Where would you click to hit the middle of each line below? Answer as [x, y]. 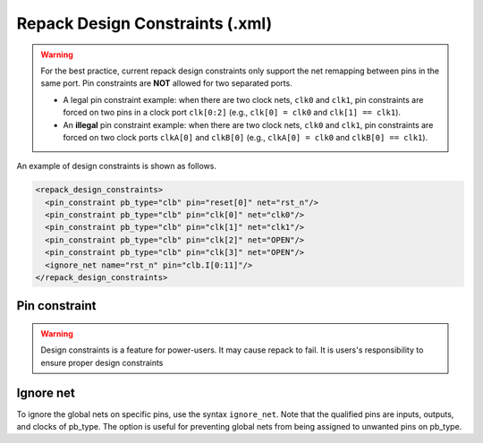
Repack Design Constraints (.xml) [144, 23]
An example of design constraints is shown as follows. [116, 166]
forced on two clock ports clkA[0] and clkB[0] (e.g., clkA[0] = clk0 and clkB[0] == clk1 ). [246, 137]
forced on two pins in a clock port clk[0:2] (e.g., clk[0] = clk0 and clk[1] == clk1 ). [232, 113]
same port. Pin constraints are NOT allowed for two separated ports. [166, 83]
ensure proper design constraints [102, 362]
